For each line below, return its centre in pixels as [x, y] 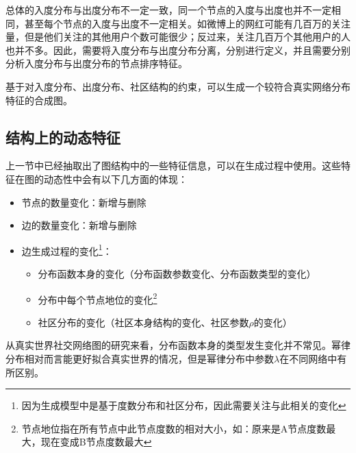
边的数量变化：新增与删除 [79, 225]
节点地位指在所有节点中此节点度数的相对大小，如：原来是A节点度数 [174, 428]
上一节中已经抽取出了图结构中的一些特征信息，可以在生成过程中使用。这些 [173, 166]
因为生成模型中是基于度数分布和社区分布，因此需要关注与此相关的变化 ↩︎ [184, 405]
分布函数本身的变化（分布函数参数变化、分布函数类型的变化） [177, 273]
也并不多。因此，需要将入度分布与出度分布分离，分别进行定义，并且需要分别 [178, 50]
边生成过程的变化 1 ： [67, 249]
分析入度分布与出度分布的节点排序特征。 [97, 63]
